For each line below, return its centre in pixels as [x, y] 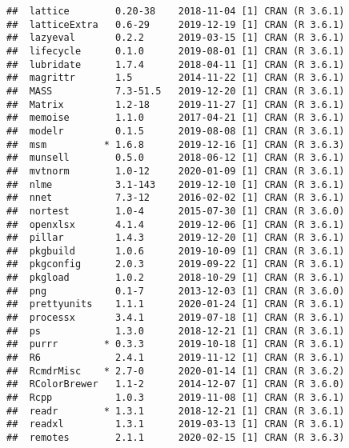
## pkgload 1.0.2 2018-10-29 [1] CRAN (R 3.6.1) [176, 278]
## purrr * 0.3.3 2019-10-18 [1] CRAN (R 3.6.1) [176, 344]
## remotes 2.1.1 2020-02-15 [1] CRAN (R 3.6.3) [176, 438]
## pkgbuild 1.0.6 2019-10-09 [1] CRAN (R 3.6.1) [176, 251]
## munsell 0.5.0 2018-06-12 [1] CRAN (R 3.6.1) [176, 158]
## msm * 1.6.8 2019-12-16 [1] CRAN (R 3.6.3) [176, 144]
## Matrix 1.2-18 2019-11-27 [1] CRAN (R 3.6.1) [176, 104]
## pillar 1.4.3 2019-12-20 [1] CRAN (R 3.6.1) [176, 238]
